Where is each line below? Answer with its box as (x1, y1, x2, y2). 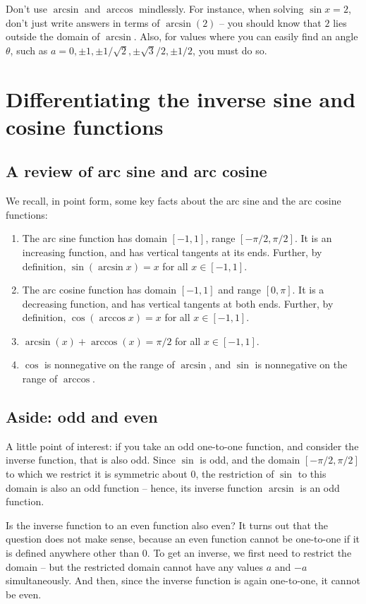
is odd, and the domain (200, 452, 300, 467)
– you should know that (219, 15, 322, 30)
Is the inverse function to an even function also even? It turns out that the (6, 517, 328, 532)
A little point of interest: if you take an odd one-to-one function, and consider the (6, 438, 359, 453)
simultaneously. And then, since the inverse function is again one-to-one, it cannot (6, 573, 360, 588)
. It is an (294, 231, 332, 246)
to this (298, 466, 327, 481)
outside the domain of (6, 29, 100, 44)
